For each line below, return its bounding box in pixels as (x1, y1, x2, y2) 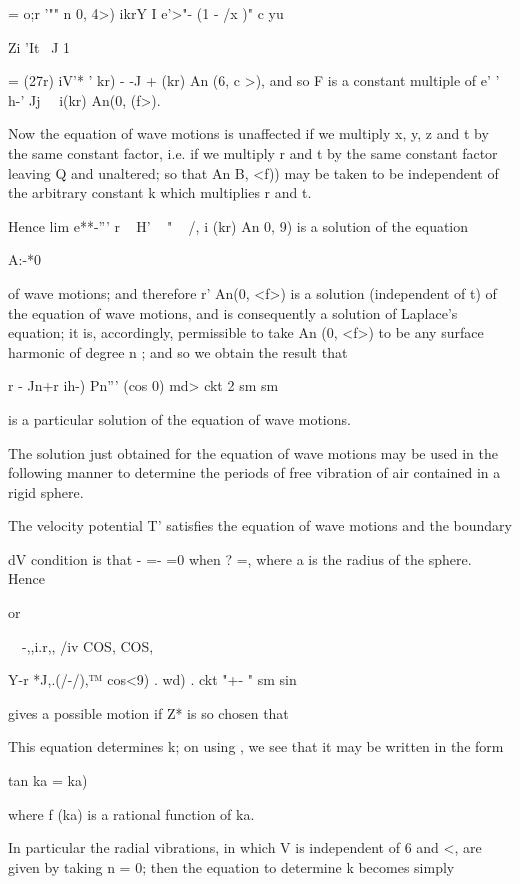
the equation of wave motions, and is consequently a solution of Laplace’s (8, 302, 458, 323)
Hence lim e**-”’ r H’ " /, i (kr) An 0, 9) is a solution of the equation (8, 215, 469, 236)
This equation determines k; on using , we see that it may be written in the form (8, 736, 504, 757)
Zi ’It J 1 (8, 36, 71, 57)
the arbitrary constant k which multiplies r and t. (8, 182, 312, 203)
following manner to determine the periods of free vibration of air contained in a (8, 462, 501, 483)
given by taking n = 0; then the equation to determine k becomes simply (8, 856, 455, 877)
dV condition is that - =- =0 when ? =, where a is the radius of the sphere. (8, 548, 472, 569)
